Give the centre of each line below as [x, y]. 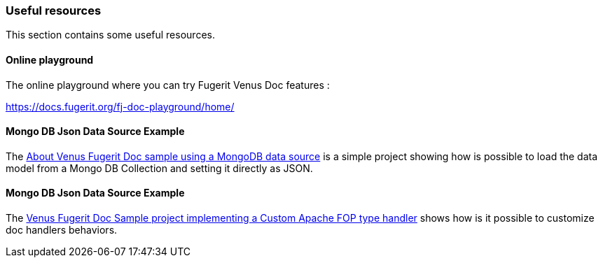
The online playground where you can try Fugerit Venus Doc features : [168, 85]
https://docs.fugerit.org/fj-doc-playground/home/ [120, 106]
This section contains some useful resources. [110, 35]
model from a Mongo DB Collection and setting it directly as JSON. [159, 168]
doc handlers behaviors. [62, 230]
